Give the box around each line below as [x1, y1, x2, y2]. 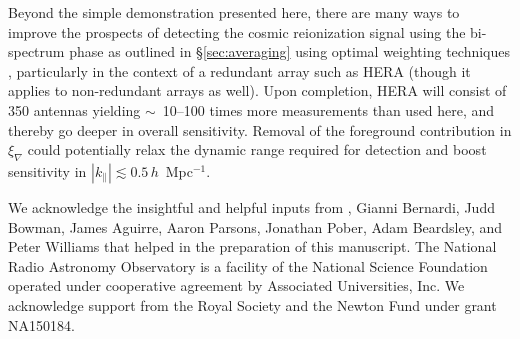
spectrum [8, 41, 65, 62]
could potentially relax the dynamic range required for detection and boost [27, 139, 487, 160]
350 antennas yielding [8, 99, 141, 120]
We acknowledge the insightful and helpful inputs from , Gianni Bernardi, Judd [8, 196, 495, 217]
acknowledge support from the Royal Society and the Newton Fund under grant [8, 294, 497, 315]
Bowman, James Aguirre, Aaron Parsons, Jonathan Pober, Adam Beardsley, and [8, 216, 503, 237]
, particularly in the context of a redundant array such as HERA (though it [8, 60, 471, 81]
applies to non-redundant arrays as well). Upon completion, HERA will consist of [8, 80, 507, 101]
